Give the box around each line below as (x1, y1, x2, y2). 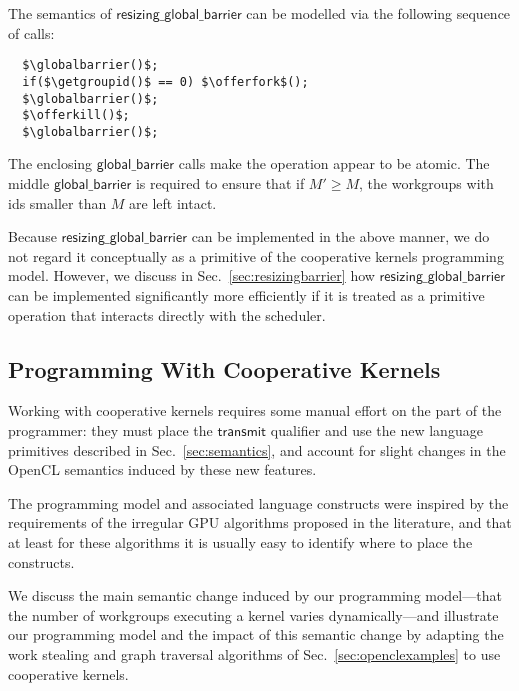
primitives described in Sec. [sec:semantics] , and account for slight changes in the (8, 439, 506, 460)
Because (8, 226, 57, 247)
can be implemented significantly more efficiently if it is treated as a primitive (8, 285, 485, 306)
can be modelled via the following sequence (246, 3, 511, 23)
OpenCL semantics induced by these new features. (8, 459, 317, 480)
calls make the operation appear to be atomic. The (178, 153, 490, 174)
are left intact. (129, 192, 217, 213)
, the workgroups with (359, 173, 494, 194)
